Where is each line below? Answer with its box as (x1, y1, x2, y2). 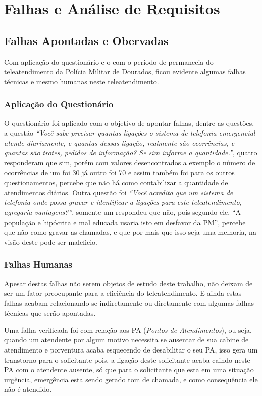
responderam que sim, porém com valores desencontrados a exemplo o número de (4, 157, 255, 167)
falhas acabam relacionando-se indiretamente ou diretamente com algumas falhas (4, 297, 254, 308)
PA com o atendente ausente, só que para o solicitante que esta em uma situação (4, 364, 254, 375)
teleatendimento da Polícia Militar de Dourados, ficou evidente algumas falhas (4, 66, 246, 77)
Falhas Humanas (4, 258, 72, 271)
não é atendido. (4, 384, 52, 394)
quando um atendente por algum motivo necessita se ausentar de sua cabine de (4, 334, 249, 345)
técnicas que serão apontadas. (4, 307, 96, 318)
